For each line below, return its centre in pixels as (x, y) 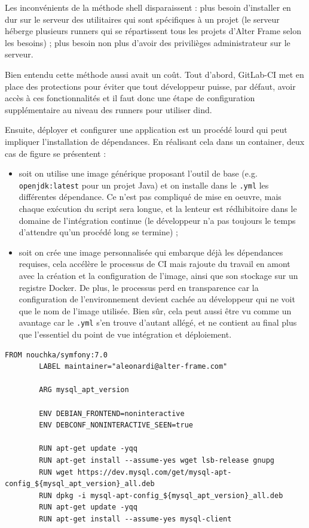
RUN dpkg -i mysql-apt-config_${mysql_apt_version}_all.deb (161, 495)
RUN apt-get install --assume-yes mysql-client (135, 519)
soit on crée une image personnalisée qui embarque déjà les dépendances (151, 252)
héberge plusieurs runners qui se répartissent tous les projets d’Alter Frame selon (153, 31)
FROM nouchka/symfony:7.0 (56, 355)
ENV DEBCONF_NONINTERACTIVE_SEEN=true (116, 425)
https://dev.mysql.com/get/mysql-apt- (154, 472)
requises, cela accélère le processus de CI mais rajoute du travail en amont (154, 264)
